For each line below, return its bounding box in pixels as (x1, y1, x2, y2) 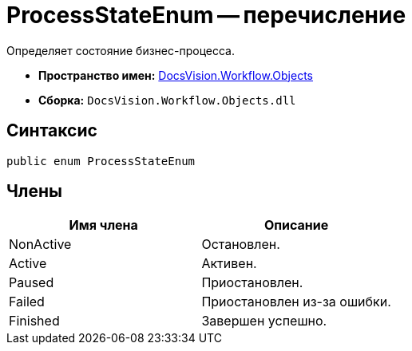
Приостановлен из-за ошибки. (201, 294, 391, 310)
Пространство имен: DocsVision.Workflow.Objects (38, 68, 313, 82)
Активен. (201, 255, 257, 272)
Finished (9, 313, 60, 329)
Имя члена (69, 217, 138, 234)
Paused (9, 274, 54, 291)
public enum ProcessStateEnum (6, 154, 196, 168)
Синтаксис (6, 120, 97, 141)
